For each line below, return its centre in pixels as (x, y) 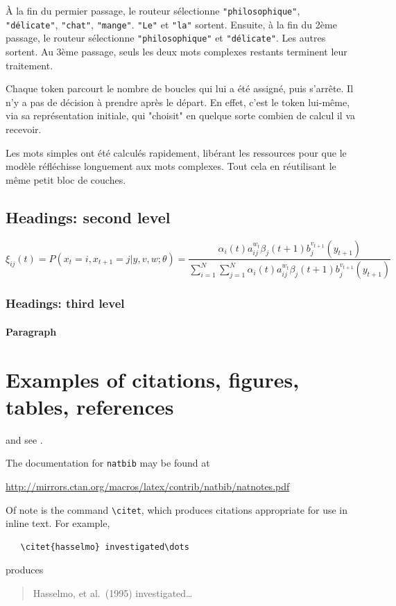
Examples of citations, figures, (153, 379)
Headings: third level (65, 303)
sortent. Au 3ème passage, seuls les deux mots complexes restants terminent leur (177, 51)
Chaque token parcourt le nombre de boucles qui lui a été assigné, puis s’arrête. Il (180, 88)
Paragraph (31, 331)
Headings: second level (88, 217)
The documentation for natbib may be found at (108, 463)
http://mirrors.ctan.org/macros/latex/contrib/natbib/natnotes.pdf (148, 486)
